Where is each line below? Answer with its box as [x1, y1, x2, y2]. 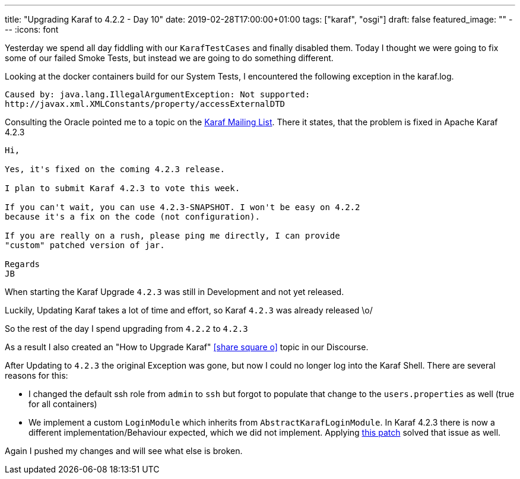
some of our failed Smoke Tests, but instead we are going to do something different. [5, 53, 334, 63]
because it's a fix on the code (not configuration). [5, 212, 260, 221]
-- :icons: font [5, 24, 59, 34]
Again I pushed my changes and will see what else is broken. [5, 446, 243, 456]
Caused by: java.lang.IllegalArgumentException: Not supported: [5, 90, 310, 99]
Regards [5, 259, 40, 269]
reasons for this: [5, 370, 68, 380]
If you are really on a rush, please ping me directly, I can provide [5, 231, 340, 240]
